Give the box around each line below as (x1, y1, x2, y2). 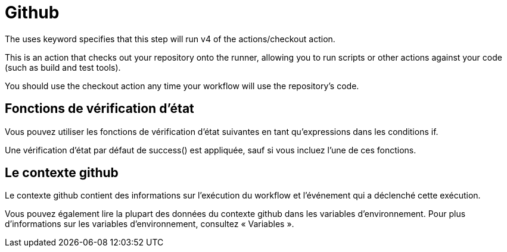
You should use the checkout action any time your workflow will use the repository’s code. (5, 80, 359, 91)
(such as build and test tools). (5, 62, 121, 73)
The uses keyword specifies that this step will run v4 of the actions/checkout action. (5, 33, 335, 44)
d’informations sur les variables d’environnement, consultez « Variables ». (5, 219, 294, 229)
